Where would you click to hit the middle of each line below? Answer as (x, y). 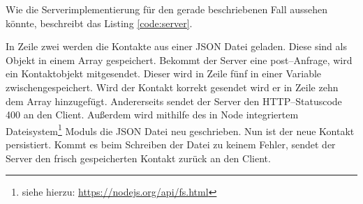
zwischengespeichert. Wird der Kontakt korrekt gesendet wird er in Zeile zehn (172, 87)
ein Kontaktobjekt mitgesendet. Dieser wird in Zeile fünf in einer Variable (164, 73)
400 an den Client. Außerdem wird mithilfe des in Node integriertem (152, 115)
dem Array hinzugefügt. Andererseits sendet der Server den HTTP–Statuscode (174, 101)
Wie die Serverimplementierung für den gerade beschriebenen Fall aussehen (167, 9)
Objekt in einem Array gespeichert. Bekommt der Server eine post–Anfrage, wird (179, 60)
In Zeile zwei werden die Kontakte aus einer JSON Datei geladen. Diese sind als (176, 46)
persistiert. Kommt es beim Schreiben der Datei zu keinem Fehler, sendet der (171, 144)
